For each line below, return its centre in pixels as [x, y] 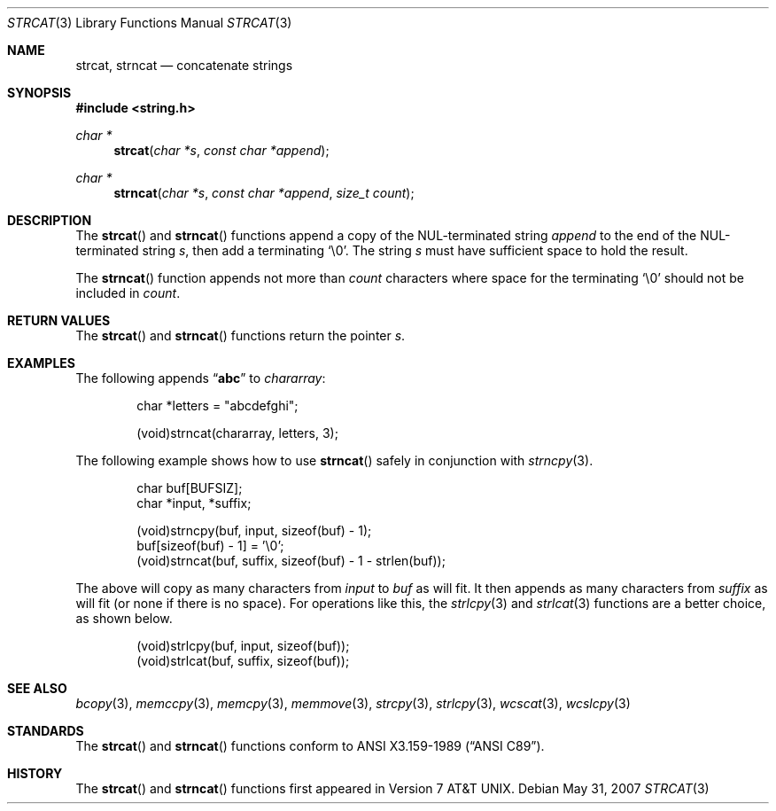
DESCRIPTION [50, 220]
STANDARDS [46, 731]
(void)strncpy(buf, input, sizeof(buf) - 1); [254, 530]
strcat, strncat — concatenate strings [184, 65]
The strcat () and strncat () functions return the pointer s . [241, 335]
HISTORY [35, 773]
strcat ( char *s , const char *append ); [221, 150]
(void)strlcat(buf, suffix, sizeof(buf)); [243, 661]
